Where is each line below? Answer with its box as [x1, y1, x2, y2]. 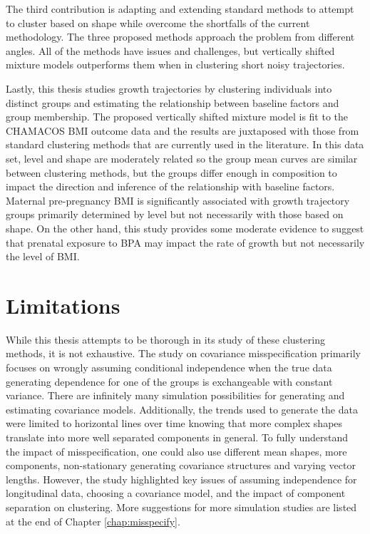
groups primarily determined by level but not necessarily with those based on [6, 207, 344, 222]
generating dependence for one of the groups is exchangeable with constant [6, 374, 333, 389]
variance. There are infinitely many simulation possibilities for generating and [6, 388, 345, 403]
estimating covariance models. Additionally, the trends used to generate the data [6, 401, 358, 416]
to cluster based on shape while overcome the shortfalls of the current [6, 15, 310, 30]
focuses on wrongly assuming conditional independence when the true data [6, 360, 332, 374]
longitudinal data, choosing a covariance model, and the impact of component [6, 486, 346, 500]
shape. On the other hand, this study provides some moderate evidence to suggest [6, 220, 364, 235]
